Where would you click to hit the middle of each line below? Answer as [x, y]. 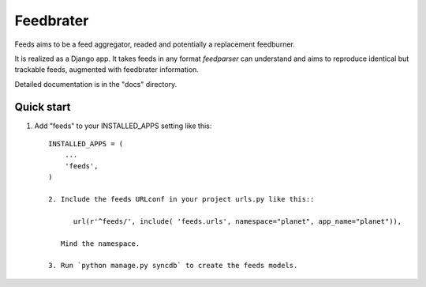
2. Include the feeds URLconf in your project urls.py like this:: [181, 199]
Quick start [43, 107]
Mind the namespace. [100, 244]
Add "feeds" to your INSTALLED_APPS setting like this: [123, 126]
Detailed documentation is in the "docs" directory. [96, 84]
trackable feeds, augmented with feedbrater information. [106, 70]
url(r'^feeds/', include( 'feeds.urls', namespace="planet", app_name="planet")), [237, 221]
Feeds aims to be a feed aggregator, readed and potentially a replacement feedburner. [155, 44]
